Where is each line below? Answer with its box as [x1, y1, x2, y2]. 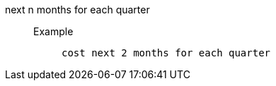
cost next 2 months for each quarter [62, 47, 271, 59]
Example [33, 25, 74, 37]
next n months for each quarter [5, 4, 150, 16]
